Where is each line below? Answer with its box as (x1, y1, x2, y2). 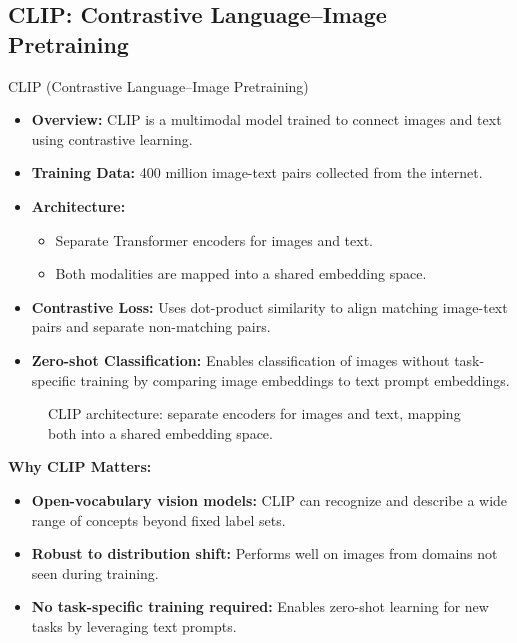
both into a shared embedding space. (48, 422, 273, 443)
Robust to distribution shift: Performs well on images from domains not (31, 543, 498, 564)
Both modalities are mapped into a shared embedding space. (55, 263, 427, 284)
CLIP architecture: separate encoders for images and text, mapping (48, 403, 461, 424)
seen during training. (31, 562, 159, 583)
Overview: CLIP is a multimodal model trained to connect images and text (31, 109, 502, 130)
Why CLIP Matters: (8, 456, 152, 477)
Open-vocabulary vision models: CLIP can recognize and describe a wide (31, 489, 508, 510)
